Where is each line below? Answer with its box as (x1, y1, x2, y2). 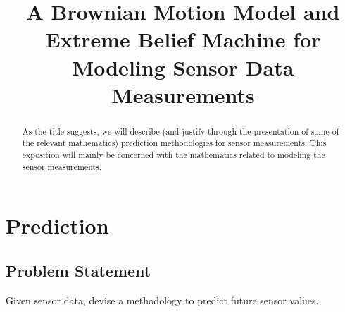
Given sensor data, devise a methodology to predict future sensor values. (6, 292, 319, 307)
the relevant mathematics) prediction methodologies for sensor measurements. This (22, 137, 327, 149)
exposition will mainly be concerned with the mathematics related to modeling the (22, 149, 325, 161)
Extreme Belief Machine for (45, 25, 321, 54)
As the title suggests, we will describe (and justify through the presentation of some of (22, 125, 339, 137)
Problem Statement (6, 259, 151, 281)
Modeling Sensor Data (72, 52, 294, 81)
